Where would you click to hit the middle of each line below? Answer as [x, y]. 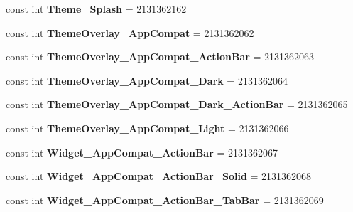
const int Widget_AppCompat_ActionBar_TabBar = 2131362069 [165, 200]
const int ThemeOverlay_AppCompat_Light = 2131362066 [147, 128]
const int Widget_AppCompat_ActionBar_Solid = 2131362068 [159, 176]
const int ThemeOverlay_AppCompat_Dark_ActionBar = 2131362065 [177, 104]
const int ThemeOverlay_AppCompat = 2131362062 [130, 32]
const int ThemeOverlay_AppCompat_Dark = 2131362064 [147, 80]
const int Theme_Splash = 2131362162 [96, 9]
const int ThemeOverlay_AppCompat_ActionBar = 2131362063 [160, 57]
